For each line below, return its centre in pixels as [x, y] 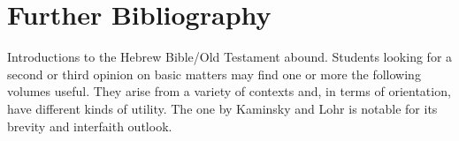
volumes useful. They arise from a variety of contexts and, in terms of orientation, [229, 91]
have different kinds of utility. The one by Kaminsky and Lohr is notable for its [222, 108]
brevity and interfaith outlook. [90, 126]
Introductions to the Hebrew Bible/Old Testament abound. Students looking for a [230, 57]
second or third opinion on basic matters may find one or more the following [214, 74]
